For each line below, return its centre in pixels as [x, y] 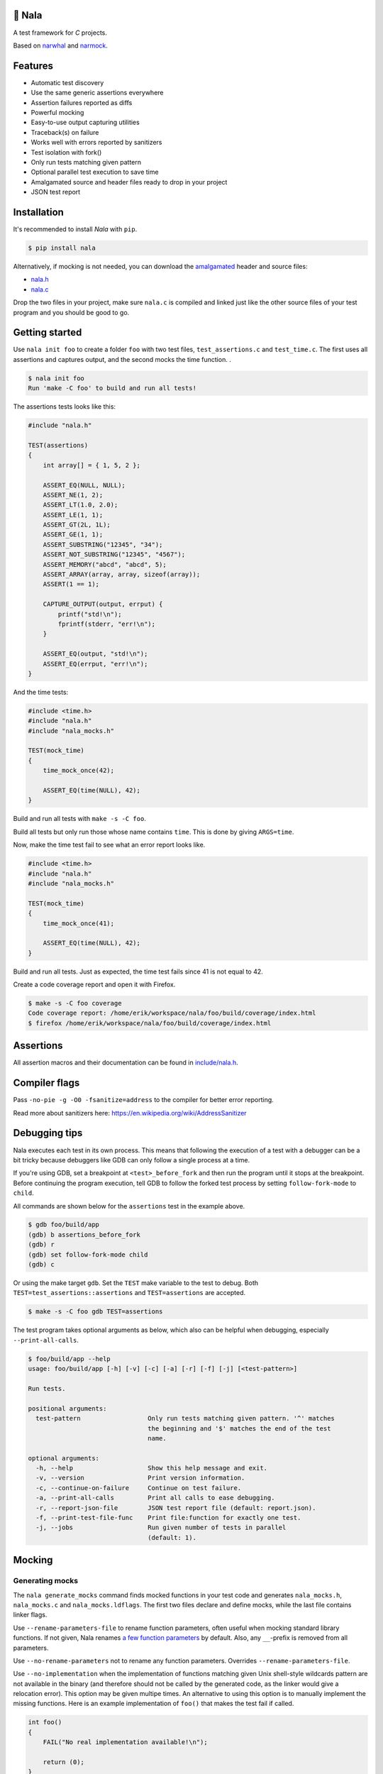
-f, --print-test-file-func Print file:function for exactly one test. [168, 1518]
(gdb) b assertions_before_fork [84, 1234]
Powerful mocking [57, 112]
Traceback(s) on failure [65, 132]
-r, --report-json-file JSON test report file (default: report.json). [176, 1508]
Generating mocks [45, 1581]
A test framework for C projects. [60, 33]
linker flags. [30, 1615]
